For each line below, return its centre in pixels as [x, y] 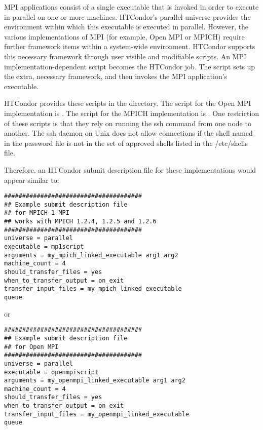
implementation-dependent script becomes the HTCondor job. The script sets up [130, 66]
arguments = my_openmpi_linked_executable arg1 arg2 [95, 381]
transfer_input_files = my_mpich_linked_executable [93, 289]
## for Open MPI [31, 347]
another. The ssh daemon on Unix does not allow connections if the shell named [128, 133]
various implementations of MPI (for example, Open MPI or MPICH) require [124, 36]
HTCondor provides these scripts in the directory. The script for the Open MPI [128, 103]
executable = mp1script [44, 247]
